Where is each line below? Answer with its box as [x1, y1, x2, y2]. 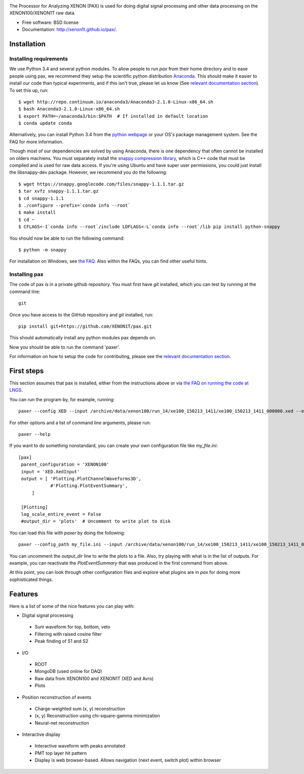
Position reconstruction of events [22, 694, 91, 700]
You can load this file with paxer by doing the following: [9, 530, 125, 536]
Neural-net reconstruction [34, 720, 89, 726]
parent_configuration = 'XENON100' [21, 462, 109, 467]
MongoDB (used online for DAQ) [34, 668, 102, 674]
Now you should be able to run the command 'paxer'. [9, 344, 120, 350]
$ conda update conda [18, 120, 72, 126]
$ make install [18, 210, 56, 215]
